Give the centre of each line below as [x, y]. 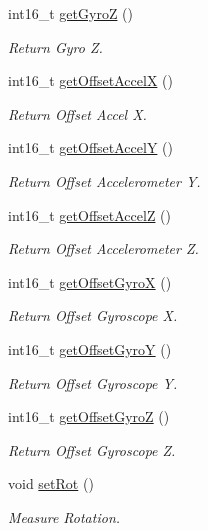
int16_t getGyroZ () [70, 13]
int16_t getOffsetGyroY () [90, 348]
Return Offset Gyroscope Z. [92, 449]
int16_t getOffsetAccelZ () [90, 214]
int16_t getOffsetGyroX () [90, 281]
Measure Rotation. [64, 516]
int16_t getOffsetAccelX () [90, 80]
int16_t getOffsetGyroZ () [89, 416]
